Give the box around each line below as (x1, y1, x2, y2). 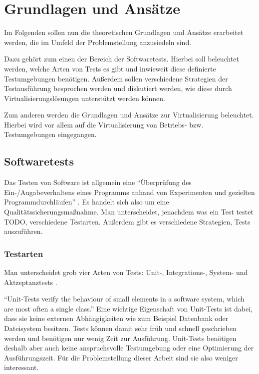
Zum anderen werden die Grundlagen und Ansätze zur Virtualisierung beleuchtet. (4, 109, 254, 120)
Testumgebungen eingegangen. (4, 129, 97, 139)
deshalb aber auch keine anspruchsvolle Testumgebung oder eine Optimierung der (4, 342, 254, 353)
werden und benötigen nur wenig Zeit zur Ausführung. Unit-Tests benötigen (4, 332, 237, 343)
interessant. (4, 362, 39, 372)
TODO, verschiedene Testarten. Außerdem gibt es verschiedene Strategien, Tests (4, 216, 251, 226)
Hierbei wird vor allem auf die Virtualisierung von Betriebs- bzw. (4, 119, 204, 129)
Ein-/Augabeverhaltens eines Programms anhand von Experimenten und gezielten (4, 186, 255, 197)
